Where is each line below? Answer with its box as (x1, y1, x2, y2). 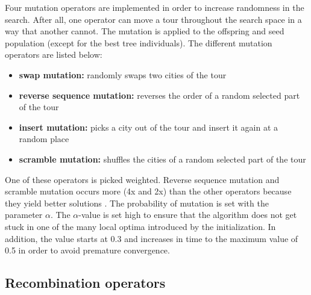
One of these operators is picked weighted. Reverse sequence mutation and (5, 173, 280, 185)
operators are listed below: (5, 48, 102, 61)
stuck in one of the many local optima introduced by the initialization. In (5, 220, 276, 232)
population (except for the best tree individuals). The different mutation (5, 36, 272, 49)
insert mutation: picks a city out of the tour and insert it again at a (19, 120, 278, 133)
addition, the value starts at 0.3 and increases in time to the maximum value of (5, 232, 298, 244)
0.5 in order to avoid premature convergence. (5, 244, 170, 256)
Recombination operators (5, 273, 166, 292)
